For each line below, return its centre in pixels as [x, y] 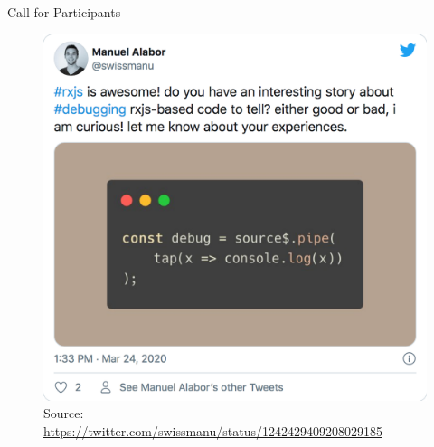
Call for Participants [64, 12]
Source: [64, 413]
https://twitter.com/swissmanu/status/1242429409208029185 [213, 430]
